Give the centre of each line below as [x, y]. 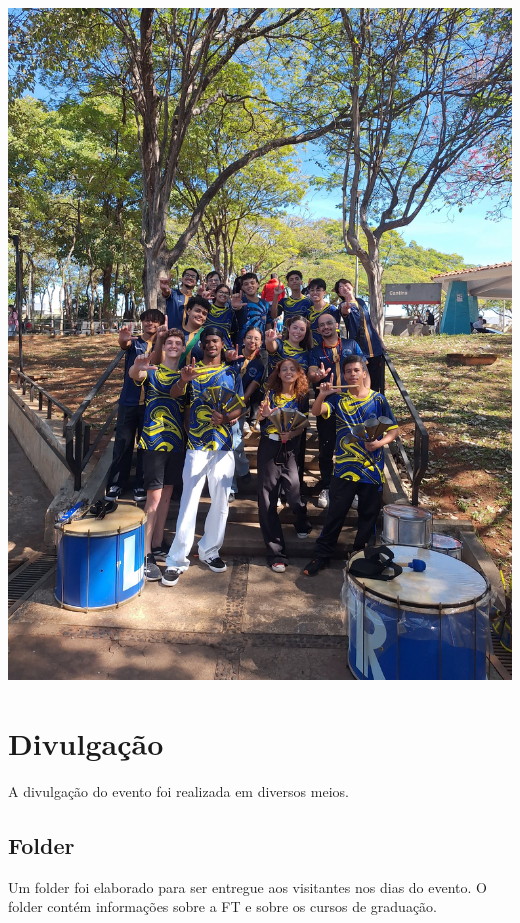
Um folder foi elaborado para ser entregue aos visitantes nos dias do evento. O [247, 886]
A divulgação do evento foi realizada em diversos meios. [178, 790]
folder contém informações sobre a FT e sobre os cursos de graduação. [223, 906]
